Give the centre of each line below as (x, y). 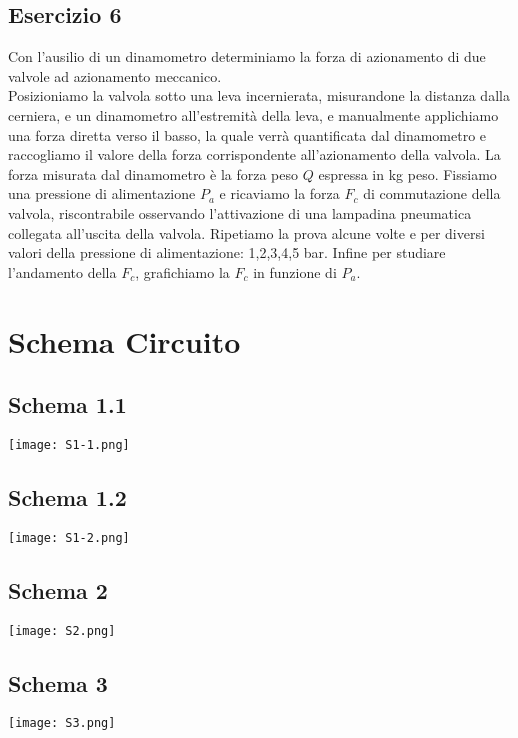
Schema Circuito (124, 340)
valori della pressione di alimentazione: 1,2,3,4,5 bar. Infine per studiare (227, 252)
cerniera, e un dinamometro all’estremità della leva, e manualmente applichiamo (253, 114)
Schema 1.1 (67, 404)
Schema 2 (58, 589)
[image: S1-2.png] (69, 537)
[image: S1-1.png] (69, 444)
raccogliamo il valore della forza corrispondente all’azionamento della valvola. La (254, 154)
